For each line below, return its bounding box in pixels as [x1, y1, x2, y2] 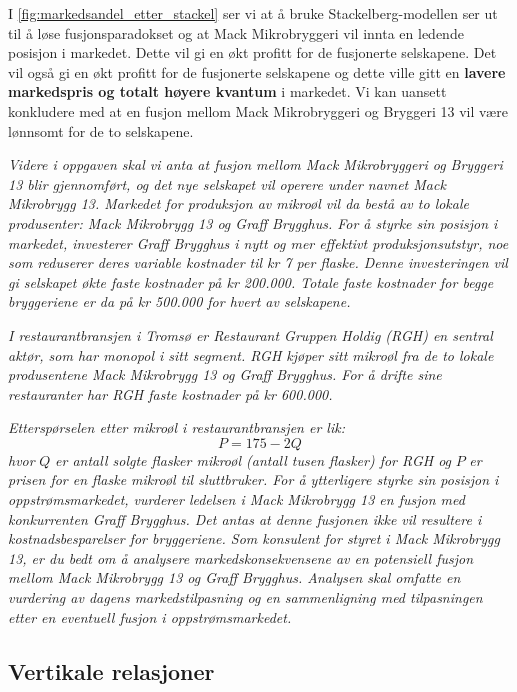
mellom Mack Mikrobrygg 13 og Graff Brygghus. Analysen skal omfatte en [8, 567, 461, 588]
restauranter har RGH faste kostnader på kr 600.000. [8, 383, 333, 404]
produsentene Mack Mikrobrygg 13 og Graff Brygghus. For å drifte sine [8, 364, 442, 385]
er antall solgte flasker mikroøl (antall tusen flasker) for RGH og [55, 449, 452, 470]
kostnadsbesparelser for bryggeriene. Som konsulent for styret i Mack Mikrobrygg [8, 528, 500, 549]
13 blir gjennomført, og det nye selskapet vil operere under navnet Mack [8, 173, 446, 194]
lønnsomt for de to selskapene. [8, 120, 194, 141]
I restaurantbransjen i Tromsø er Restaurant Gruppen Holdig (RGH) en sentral [8, 324, 493, 345]
